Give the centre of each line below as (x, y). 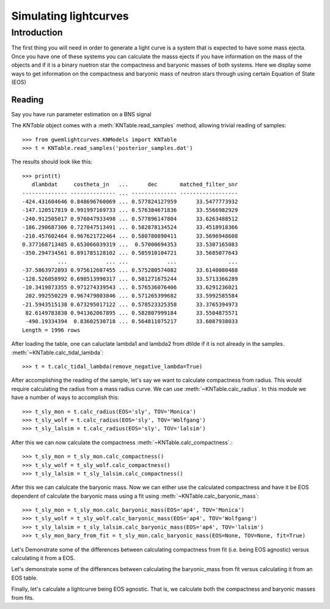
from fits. (23, 597)
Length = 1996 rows (51, 330)
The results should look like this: (52, 162)
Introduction (37, 32)
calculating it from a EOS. (43, 558)
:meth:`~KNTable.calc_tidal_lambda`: (57, 353)
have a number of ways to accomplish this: (65, 397)
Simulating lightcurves (70, 16)
